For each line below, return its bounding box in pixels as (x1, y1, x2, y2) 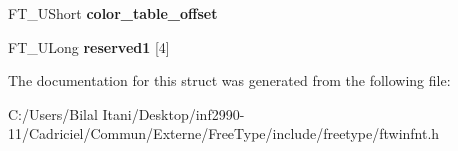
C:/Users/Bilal (8, 103, 98, 124)
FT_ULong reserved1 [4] (8, 36, 170, 57)
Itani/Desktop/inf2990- (102, 103, 245, 124)
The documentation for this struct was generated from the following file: (8, 70, 451, 91)
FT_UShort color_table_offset (8, 3, 218, 23)
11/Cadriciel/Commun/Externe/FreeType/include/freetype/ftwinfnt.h (8, 123, 440, 144)
